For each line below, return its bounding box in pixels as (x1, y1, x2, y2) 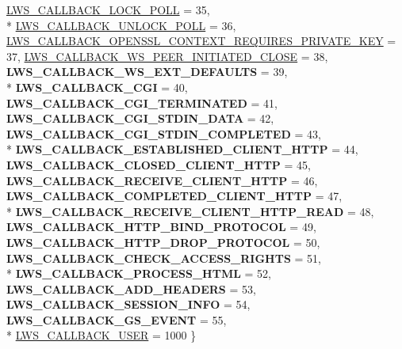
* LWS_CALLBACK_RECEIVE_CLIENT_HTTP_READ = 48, (6, 203, 374, 219)
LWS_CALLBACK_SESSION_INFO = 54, (6, 296, 251, 313)
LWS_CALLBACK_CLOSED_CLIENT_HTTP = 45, (6, 156, 311, 173)
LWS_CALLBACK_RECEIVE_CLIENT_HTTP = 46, (6, 172, 318, 188)
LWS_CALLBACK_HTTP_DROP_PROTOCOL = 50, (6, 233, 320, 250)
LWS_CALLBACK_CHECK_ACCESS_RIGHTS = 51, (6, 249, 321, 266)
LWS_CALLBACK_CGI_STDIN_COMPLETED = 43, (6, 125, 321, 142)
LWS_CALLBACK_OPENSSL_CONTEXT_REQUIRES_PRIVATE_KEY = (6, 32, 396, 49)
